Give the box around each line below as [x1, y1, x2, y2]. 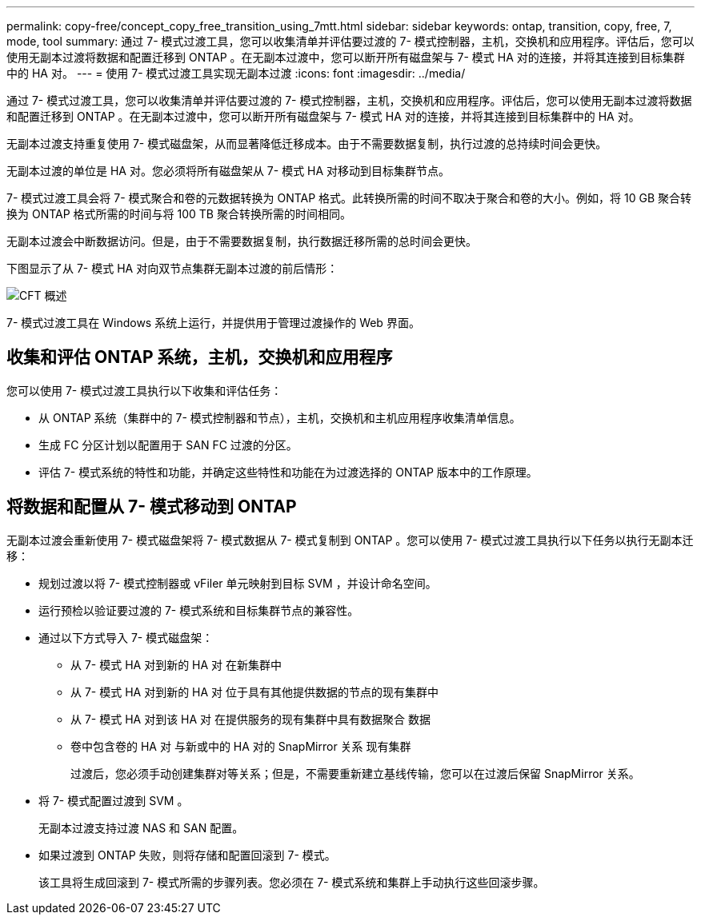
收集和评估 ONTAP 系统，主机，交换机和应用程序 [6, 347, 393, 368]
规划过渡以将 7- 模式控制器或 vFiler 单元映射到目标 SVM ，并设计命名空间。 [38, 576, 437, 590]
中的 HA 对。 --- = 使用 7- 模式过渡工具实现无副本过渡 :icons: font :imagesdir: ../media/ [6, 66, 466, 80]
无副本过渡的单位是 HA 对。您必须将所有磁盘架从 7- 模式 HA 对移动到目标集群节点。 [6, 164, 451, 177]
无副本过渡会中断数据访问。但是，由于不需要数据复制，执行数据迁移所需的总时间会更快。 [6, 234, 477, 248]
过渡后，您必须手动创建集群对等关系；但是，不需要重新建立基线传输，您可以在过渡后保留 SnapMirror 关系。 [70, 766, 640, 780]
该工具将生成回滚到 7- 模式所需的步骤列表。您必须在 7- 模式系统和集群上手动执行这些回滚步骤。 [38, 875, 545, 889]
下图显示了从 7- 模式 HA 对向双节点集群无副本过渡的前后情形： [6, 261, 338, 275]
